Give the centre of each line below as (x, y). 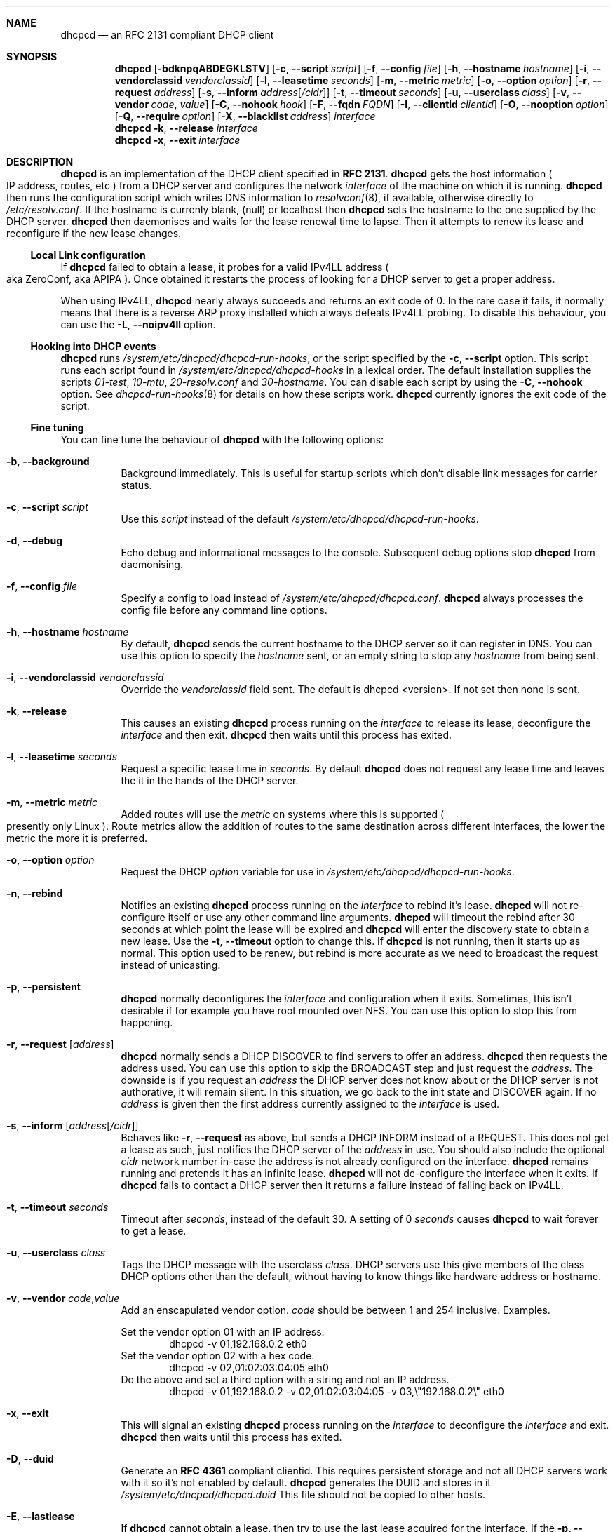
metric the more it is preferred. (77, 838)
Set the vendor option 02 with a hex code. (218, 1356)
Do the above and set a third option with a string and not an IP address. (285, 1379)
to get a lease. (154, 1231)
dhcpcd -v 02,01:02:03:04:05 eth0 (249, 1368)
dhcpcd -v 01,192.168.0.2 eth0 (238, 1344)
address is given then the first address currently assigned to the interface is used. (310, 1104)
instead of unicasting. (171, 965)
